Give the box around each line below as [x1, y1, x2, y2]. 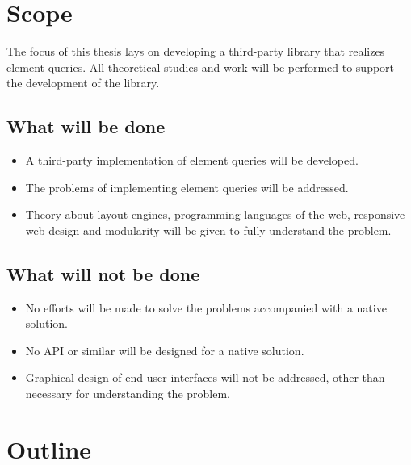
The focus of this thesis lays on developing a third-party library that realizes [6, 43, 385, 60]
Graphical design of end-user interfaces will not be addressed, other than [25, 369, 385, 386]
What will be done [6, 114, 166, 139]
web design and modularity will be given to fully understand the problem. [25, 221, 392, 238]
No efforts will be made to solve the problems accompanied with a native [25, 299, 387, 316]
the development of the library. [6, 74, 160, 91]
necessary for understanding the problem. [25, 385, 230, 402]
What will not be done [6, 261, 200, 286]
